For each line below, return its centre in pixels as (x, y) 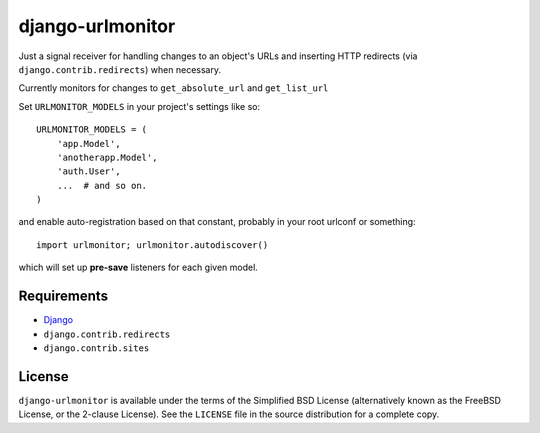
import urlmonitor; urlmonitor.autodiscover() (152, 244)
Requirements (63, 296)
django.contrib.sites (96, 348)
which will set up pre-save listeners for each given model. (138, 267)
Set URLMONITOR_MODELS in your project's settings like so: (139, 106)
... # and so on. (102, 185)
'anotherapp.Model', (107, 157)
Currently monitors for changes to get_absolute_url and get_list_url (173, 88)
